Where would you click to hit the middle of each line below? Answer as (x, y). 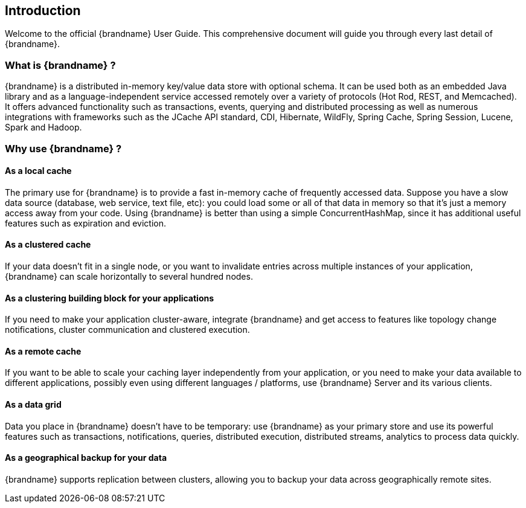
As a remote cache (43, 351)
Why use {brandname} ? (63, 148)
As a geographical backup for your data (86, 458)
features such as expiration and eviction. (86, 223)
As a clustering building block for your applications (110, 298)
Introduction (43, 11)
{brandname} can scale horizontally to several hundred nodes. (129, 276)
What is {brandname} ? (60, 65)
